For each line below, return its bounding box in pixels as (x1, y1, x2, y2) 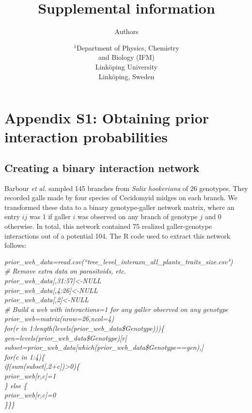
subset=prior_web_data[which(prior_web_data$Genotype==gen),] (4, 342, 204, 352)
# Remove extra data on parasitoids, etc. (4, 266, 126, 276)
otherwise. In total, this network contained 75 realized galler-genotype (4, 221, 212, 231)
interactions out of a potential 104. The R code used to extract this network (4, 230, 231, 241)
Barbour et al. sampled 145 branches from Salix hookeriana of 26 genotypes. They (4, 183, 248, 193)
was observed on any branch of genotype (77, 211, 198, 222)
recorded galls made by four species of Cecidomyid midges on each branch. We (4, 192, 237, 203)
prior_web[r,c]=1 (4, 370, 56, 380)
